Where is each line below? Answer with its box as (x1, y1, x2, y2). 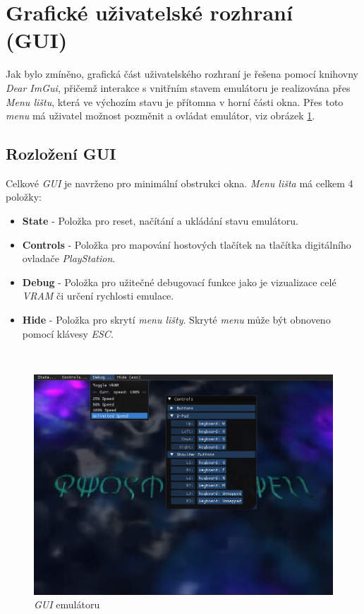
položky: (6, 189, 42, 204)
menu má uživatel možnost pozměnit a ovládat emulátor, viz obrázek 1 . (6, 108, 315, 123)
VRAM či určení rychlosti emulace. (22, 288, 174, 303)
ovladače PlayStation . (22, 251, 116, 266)
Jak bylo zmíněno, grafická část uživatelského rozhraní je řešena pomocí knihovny (6, 66, 358, 81)
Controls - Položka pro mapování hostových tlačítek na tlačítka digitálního (22, 237, 351, 252)
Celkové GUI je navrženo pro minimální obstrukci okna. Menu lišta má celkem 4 (6, 175, 353, 190)
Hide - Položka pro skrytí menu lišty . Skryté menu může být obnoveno (22, 312, 331, 327)
